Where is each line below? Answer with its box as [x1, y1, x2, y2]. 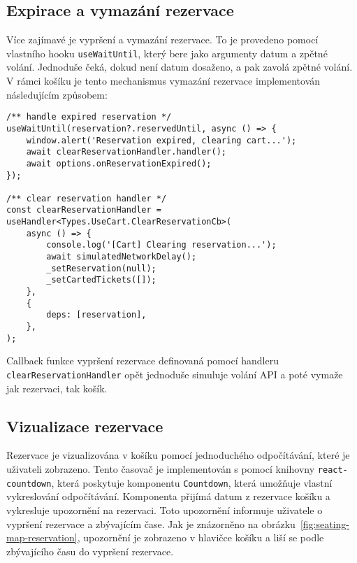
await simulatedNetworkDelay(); [46, 252, 197, 262]
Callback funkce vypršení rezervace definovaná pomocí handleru [6, 353, 279, 368]
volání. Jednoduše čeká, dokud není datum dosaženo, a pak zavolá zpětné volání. [6, 59, 353, 74]
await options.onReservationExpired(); [26, 158, 212, 169]
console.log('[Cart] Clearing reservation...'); [46, 240, 277, 250]
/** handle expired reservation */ [6, 112, 172, 122]
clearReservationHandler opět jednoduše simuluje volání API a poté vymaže [6, 366, 343, 381]
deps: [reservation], [46, 310, 147, 320]
